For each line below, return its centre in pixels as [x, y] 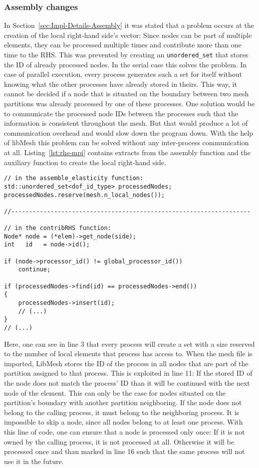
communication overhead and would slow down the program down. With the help [129, 132]
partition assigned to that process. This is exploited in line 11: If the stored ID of [128, 373]
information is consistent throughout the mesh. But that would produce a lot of [126, 123]
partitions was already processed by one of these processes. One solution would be [129, 104]
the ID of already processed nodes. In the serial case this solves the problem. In [126, 64]
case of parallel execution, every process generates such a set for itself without [123, 74]
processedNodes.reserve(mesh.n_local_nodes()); [85, 195]
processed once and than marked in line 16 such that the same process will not [125, 451]
